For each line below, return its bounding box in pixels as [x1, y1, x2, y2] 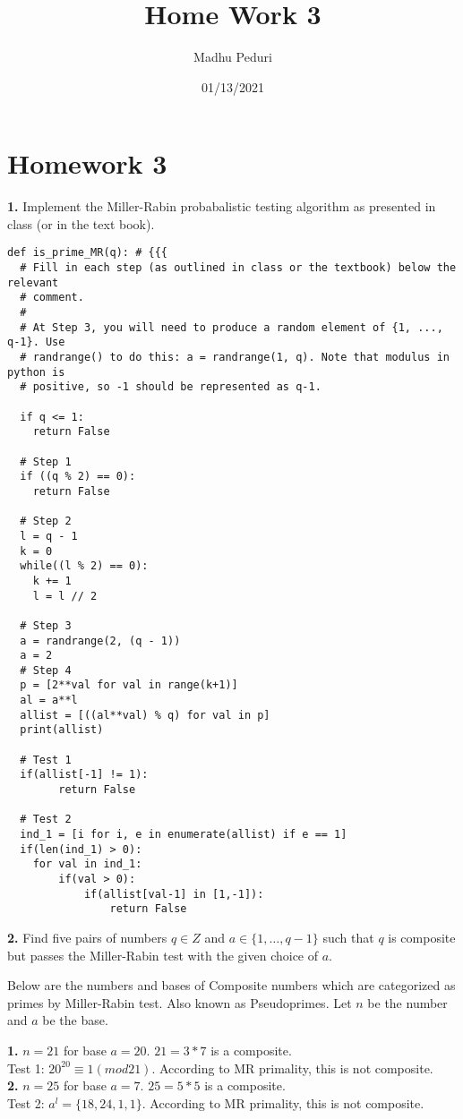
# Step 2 [20, 515, 72, 528]
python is [7, 365, 65, 379]
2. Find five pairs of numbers [7, 927, 167, 946]
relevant [7, 276, 59, 289]
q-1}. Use [7, 336, 65, 349]
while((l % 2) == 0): [20, 559, 149, 573]
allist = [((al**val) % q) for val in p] [20, 708, 270, 722]
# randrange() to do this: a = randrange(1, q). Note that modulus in [20, 351, 450, 364]
